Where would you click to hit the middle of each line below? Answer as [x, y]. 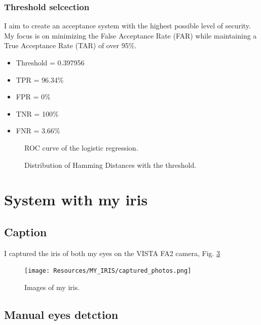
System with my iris [76, 200]
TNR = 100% [37, 113]
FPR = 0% [33, 97]
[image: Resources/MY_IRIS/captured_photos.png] [108, 271]
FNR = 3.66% [38, 131]
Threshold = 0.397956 [50, 62]
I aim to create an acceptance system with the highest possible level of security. [127, 26]
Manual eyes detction [61, 314]
